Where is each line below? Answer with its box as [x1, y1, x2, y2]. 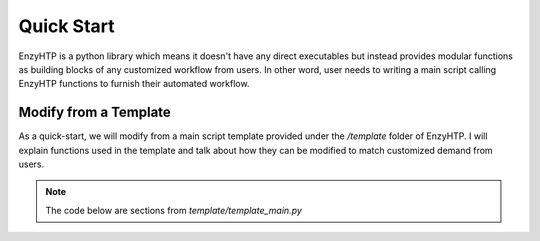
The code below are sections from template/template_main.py [45, 204, 302, 216]
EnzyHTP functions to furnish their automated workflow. [18, 78, 250, 90]
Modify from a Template [18, 104, 172, 121]
